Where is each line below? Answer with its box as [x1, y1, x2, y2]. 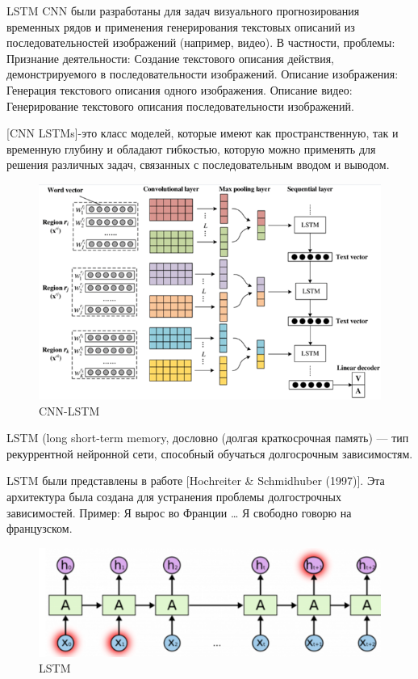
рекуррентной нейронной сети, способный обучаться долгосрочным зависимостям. [6, 445, 413, 462]
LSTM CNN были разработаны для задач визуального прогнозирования [6, 2, 360, 19]
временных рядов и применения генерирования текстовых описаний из [6, 18, 355, 35]
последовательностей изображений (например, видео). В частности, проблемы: [6, 34, 395, 51]
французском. [6, 520, 73, 537]
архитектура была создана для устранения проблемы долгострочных [6, 487, 341, 504]
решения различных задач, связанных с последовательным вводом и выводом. [6, 156, 390, 173]
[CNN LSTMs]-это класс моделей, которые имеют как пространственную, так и [6, 124, 399, 141]
